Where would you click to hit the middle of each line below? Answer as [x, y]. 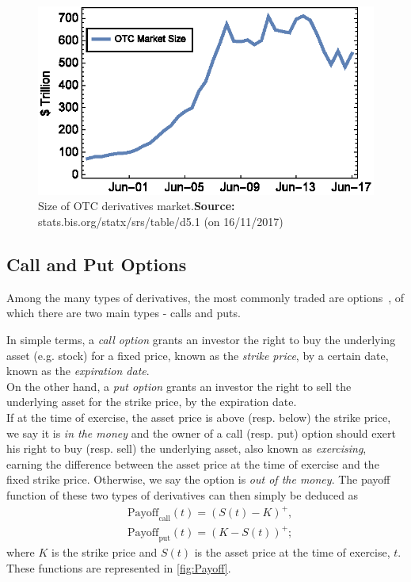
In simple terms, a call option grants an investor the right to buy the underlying [201, 339]
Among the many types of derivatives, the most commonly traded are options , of [205, 297]
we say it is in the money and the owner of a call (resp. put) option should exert [202, 433]
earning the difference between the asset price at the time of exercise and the [193, 463]
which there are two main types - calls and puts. [124, 313]
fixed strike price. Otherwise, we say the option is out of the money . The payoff [198, 479]
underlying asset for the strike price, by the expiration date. [152, 402]
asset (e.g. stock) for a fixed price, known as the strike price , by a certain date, [198, 355]
